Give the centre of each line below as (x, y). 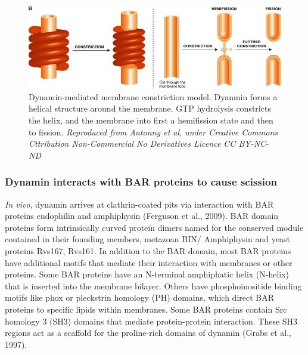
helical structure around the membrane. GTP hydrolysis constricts (150, 108)
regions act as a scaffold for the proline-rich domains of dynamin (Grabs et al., (148, 333)
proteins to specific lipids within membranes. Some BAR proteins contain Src (146, 309)
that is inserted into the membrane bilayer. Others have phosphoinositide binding (153, 285)
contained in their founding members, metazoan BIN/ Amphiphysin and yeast (147, 239)
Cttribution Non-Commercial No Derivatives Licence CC (132, 143)
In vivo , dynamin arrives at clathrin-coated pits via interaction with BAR (139, 204)
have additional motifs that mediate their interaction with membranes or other (149, 262)
